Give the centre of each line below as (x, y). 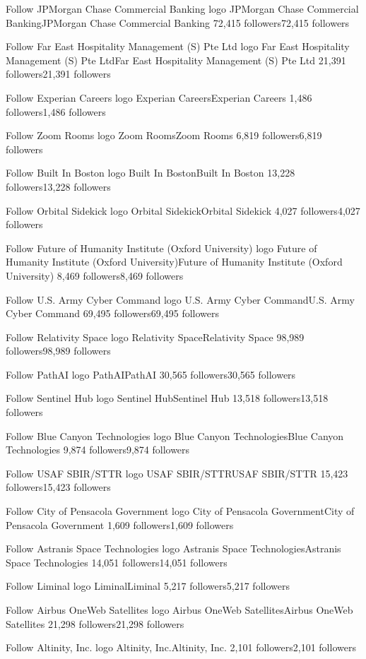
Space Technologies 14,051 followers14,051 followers (117, 562)
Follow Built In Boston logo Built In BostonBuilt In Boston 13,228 (150, 173)
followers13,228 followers (58, 186)
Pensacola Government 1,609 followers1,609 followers (120, 524)
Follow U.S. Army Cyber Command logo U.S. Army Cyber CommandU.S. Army (180, 299)
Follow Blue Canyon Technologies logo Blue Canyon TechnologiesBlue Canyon (175, 435)
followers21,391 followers (58, 74)
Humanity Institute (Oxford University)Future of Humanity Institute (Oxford (174, 262)
